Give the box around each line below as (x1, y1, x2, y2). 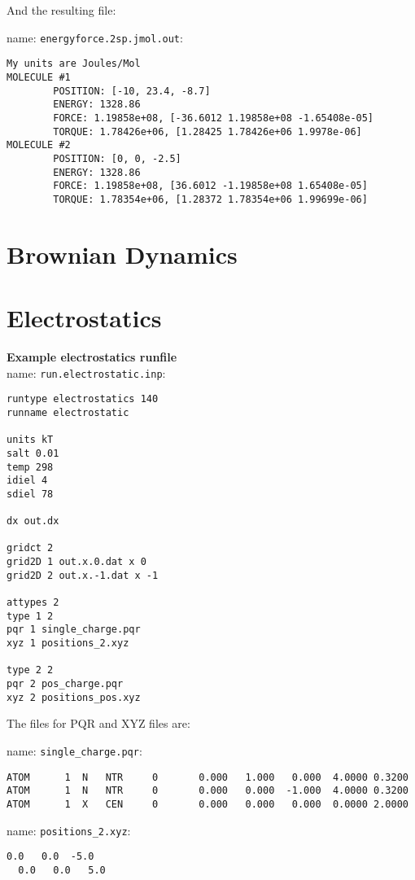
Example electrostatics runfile (7, 348, 177, 365)
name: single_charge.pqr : (7, 742, 142, 759)
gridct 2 (7, 542, 54, 554)
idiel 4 (7, 475, 48, 487)
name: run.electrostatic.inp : (7, 364, 166, 381)
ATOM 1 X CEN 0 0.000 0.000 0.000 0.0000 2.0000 (7, 798, 408, 810)
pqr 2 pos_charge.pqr (7, 678, 124, 690)
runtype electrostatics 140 (7, 393, 159, 405)
